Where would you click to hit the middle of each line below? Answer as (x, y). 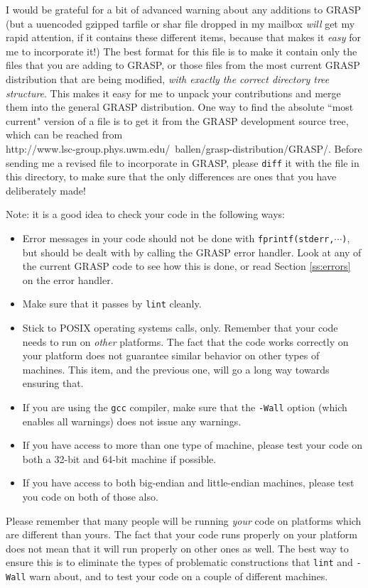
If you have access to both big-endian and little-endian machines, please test (188, 483)
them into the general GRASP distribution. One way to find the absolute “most (180, 107)
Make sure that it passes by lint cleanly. (112, 304)
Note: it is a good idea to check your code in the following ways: (145, 214)
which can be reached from (64, 135)
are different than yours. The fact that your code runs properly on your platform (182, 534)
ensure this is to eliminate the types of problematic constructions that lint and (179, 562)
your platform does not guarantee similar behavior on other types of (171, 355)
